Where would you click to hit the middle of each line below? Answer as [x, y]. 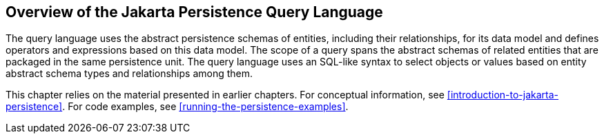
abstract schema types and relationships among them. [129, 74]
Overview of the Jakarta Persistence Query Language [194, 12]
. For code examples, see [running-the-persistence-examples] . [205, 107]
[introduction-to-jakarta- [503, 95]
